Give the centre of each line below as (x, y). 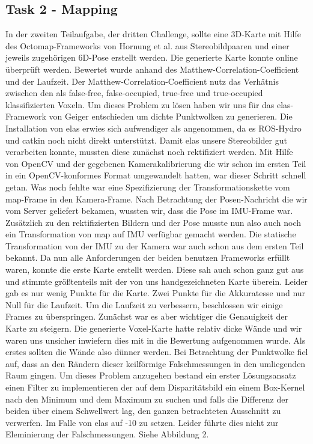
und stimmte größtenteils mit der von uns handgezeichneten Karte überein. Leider (157, 281)
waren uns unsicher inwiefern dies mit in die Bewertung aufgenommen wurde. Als (156, 340)
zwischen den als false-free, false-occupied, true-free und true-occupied (134, 93)
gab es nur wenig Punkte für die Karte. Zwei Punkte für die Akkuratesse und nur (156, 293)
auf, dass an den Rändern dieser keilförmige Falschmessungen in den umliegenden (156, 363)
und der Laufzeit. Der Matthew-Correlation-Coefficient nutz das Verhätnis (142, 81)
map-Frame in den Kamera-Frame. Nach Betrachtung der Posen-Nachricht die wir (156, 199)
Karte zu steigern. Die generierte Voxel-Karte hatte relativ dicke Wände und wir (154, 328)
